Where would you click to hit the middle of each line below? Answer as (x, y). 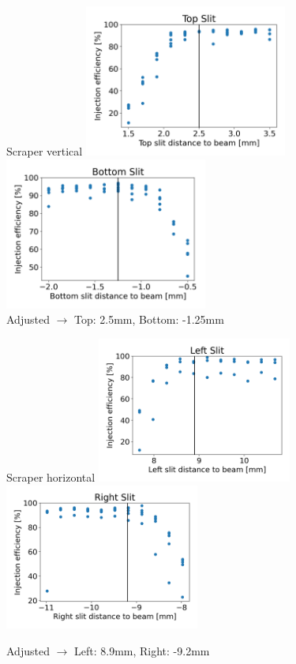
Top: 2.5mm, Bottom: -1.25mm (149, 319)
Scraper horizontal (51, 477)
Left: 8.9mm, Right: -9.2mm (142, 650)
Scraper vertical (45, 151)
